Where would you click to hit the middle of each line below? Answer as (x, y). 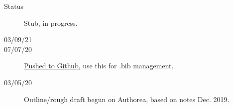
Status (14, 6)
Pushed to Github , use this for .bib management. (99, 66)
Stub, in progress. (51, 23)
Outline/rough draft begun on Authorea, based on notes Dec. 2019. (127, 99)
